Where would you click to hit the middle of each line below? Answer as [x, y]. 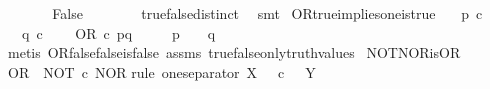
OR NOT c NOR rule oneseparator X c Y [161, 71]
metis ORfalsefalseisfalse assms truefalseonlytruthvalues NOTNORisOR [234, 52]
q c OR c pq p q [118, 32]
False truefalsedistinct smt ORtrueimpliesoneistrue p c [267, 13]
